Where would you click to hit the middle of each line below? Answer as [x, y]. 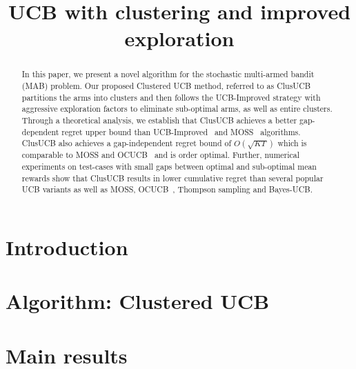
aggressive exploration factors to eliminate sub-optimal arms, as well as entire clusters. [177, 109]
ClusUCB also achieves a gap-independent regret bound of [127, 143]
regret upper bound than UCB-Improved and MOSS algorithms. [181, 131]
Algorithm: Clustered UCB [138, 301]
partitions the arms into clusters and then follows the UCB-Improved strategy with [171, 97]
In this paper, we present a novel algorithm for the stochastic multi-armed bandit [168, 74]
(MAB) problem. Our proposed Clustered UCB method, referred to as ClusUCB [166, 86]
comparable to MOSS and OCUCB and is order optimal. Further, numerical [161, 155]
